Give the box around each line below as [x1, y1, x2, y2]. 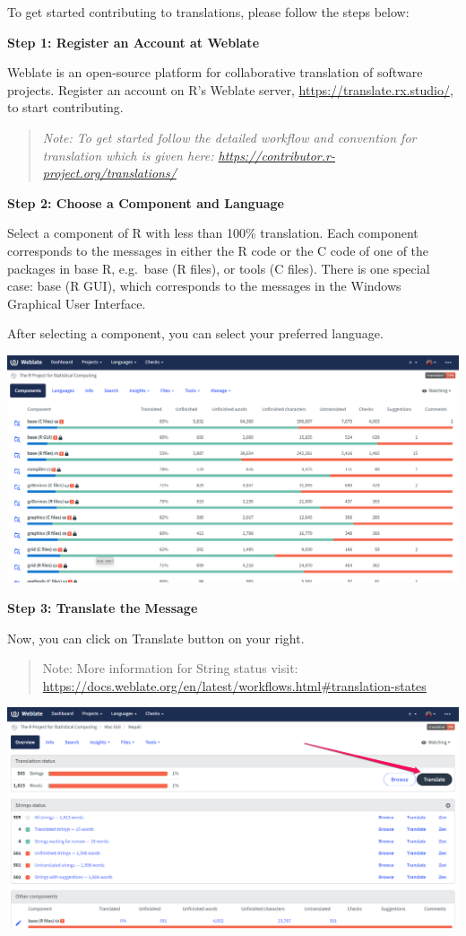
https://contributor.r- [218, 145, 335, 164]
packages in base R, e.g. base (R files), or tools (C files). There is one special [7, 258, 430, 277]
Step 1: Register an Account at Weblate [7, 32, 260, 51]
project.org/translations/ [42, 163, 177, 182]
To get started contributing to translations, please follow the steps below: [7, 3, 410, 21]
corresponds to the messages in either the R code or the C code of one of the [7, 241, 429, 259]
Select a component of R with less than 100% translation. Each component [7, 223, 419, 242]
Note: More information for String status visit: [42, 659, 298, 678]
